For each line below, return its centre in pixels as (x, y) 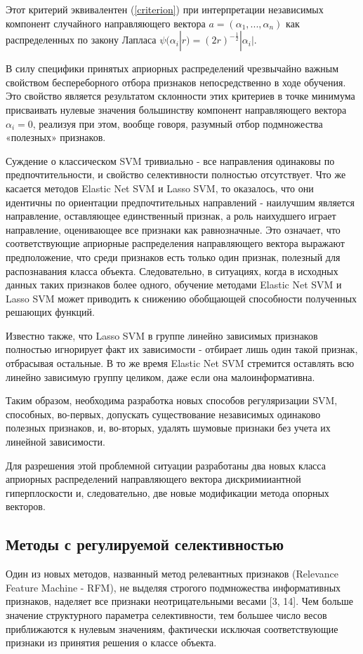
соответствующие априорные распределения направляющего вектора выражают (175, 243)
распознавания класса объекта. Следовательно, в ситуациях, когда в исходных (172, 271)
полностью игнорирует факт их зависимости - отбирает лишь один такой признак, (182, 349)
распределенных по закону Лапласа (81, 40)
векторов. (26, 506)
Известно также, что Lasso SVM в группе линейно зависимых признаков (162, 335)
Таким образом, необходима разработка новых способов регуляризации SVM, (172, 400)
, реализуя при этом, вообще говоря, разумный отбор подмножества (178, 123)
